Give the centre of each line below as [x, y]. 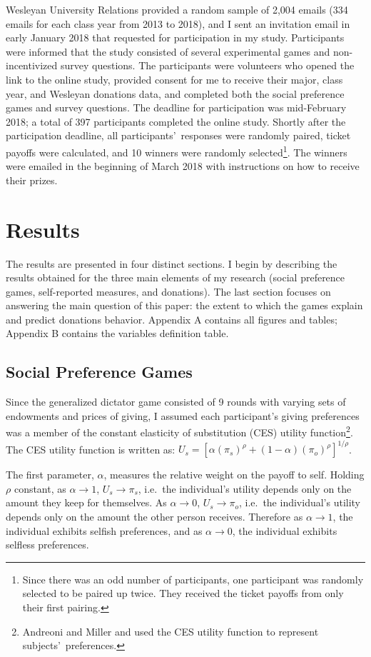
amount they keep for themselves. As [86, 502]
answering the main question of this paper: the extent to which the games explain [184, 305]
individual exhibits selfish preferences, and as [104, 530]
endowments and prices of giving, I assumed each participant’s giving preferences [183, 415]
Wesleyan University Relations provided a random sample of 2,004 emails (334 [177, 9]
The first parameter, [50, 475]
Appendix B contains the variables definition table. [117, 333]
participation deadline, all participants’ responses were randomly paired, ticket [178, 135]
